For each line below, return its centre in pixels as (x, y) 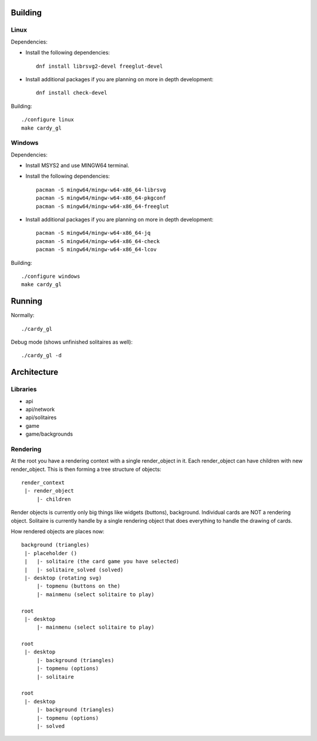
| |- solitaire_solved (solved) (74, 570)
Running (27, 301)
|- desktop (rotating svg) (63, 578)
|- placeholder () (51, 553)
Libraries (24, 390)
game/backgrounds (49, 434)
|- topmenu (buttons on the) (78, 586)
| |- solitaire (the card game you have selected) (102, 561)
